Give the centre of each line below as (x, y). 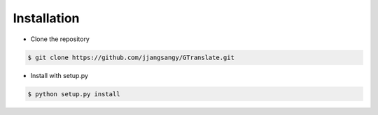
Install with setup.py (59, 75)
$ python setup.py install (74, 94)
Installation (46, 18)
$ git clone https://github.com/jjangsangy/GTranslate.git (131, 57)
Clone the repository (60, 39)
